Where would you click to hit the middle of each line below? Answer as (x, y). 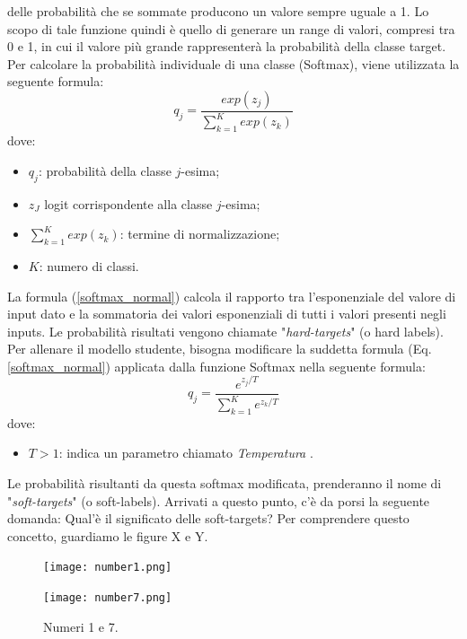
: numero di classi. (89, 265)
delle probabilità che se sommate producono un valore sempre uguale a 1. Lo (218, 11)
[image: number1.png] (108, 568)
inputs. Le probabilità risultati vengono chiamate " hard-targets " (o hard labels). (225, 331)
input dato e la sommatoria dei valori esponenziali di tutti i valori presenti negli (227, 314)
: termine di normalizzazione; (200, 234)
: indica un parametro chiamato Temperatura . (186, 453)
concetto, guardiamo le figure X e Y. (108, 535)
